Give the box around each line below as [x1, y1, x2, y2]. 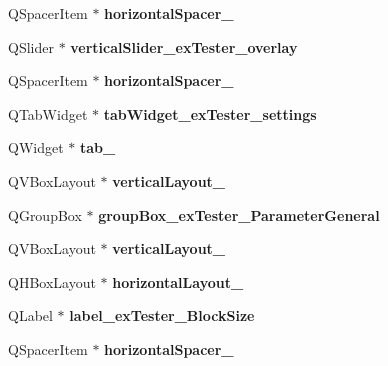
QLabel [8, 305, 53, 326]
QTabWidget [8, 103, 88, 124]
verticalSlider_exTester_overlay [70, 36, 298, 57]
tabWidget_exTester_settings [103, 103, 317, 124]
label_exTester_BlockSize [69, 305, 255, 326]
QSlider [8, 36, 54, 57]
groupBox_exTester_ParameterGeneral [98, 204, 380, 225]
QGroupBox [8, 204, 82, 225]
